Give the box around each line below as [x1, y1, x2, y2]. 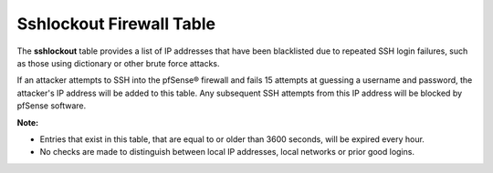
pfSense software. [16, 100, 87, 111]
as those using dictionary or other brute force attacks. [16, 57, 220, 68]
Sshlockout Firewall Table [16, 14, 216, 34]
